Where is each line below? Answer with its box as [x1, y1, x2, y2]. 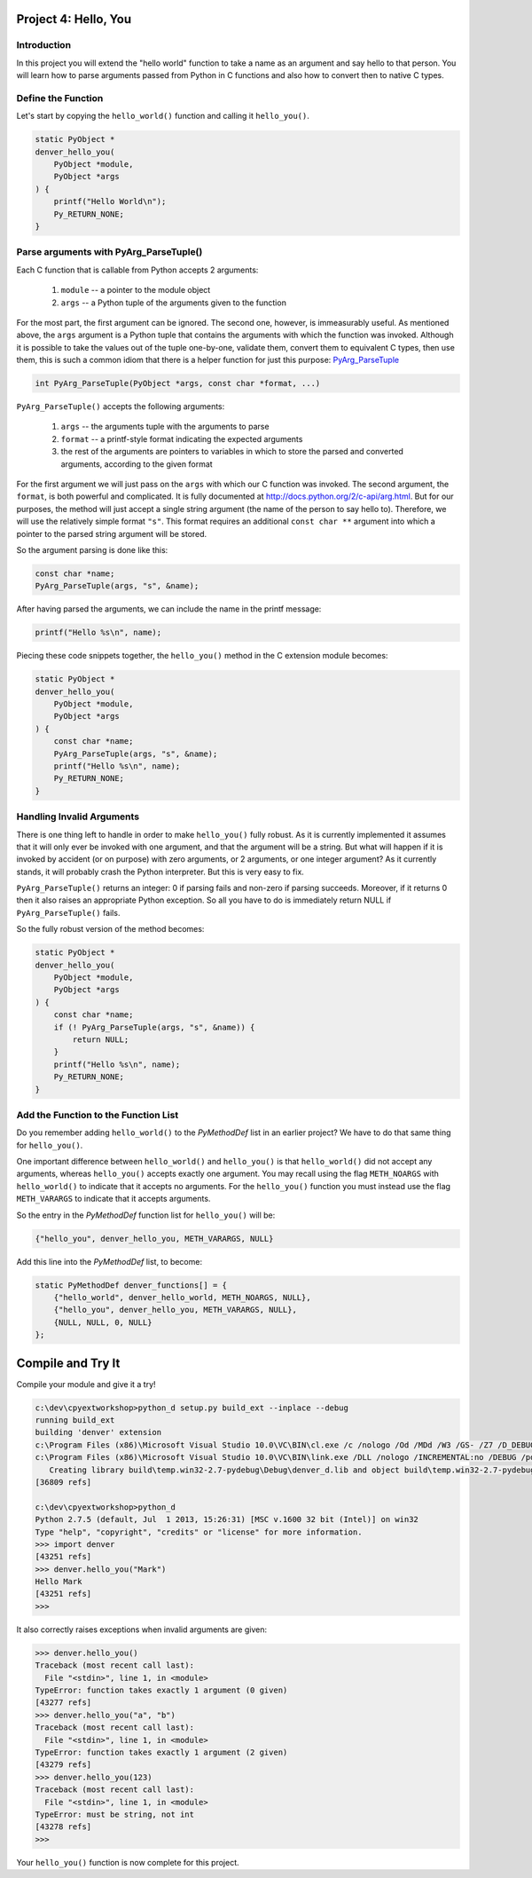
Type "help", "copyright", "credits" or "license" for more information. [35, 1527, 363, 1537]
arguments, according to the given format [60, 458, 213, 469]
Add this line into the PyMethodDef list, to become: [16, 1256, 203, 1266]
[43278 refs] [35, 1822, 92, 1832]
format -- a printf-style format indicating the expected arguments [60, 433, 303, 444]
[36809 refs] [35, 1477, 92, 1487]
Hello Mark [35, 1576, 82, 1587]
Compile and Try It [16, 1355, 121, 1370]
